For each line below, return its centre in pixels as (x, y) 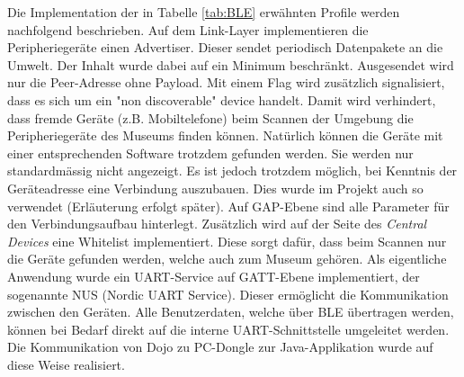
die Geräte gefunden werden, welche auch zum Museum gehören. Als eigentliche (227, 259)
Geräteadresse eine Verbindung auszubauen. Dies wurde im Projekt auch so (215, 188)
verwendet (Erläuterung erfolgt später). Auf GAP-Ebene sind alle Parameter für (228, 206)
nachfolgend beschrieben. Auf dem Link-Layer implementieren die (188, 29)
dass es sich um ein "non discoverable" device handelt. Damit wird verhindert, (222, 99)
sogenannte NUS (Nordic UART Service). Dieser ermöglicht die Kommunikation (228, 294)
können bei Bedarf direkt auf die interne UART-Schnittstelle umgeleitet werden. (228, 329)
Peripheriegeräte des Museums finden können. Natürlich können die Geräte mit (225, 135)
